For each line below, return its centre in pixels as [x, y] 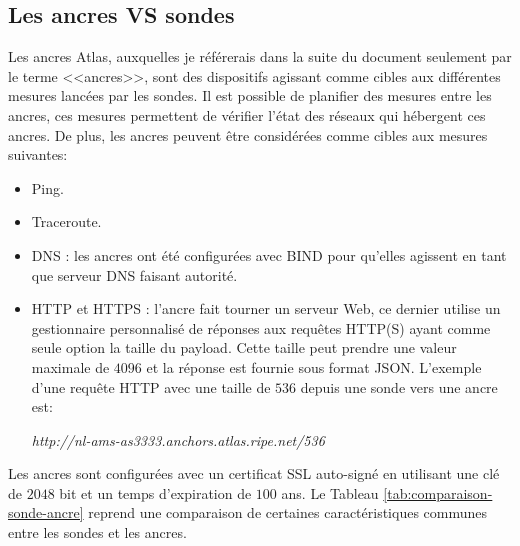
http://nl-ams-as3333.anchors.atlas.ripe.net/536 [178, 439]
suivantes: [38, 154]
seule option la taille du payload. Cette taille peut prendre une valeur [244, 347]
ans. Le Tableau [330, 492]
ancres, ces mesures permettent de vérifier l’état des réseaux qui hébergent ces [247, 114]
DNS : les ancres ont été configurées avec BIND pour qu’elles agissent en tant [269, 254]
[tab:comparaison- [438, 492]
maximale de [70, 366]
